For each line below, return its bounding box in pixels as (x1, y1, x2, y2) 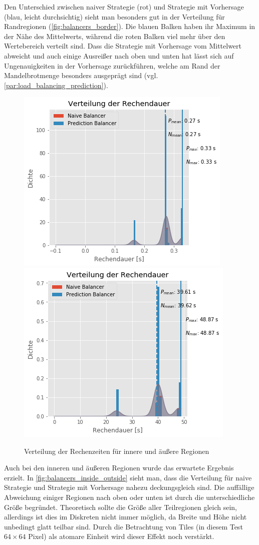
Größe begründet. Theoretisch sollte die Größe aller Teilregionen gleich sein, (4, 501, 237, 512)
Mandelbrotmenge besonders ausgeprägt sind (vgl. (4, 70, 158, 81)
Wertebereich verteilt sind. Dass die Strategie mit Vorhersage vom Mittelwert (4, 41, 242, 51)
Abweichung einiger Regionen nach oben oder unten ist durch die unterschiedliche (4, 491, 255, 502)
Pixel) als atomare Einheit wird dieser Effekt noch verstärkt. (28, 531, 214, 541)
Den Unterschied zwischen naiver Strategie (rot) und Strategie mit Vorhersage (4, 2, 244, 12)
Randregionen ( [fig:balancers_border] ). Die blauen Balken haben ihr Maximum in (4, 21, 255, 32)
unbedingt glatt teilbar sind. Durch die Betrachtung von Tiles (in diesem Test (4, 521, 243, 531)
